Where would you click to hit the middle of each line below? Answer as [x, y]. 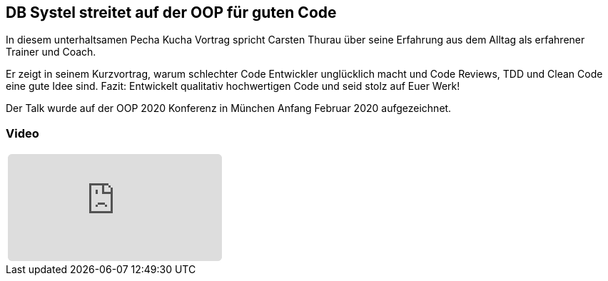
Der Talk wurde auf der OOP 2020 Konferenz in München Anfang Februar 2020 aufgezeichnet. [229, 108]
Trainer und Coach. [51, 52]
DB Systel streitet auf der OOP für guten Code [171, 12]
